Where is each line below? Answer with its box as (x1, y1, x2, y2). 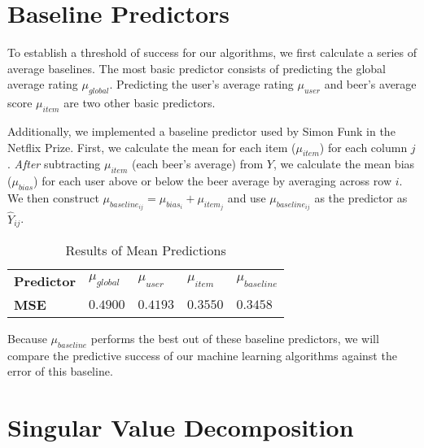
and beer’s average (324, 76, 417, 93)
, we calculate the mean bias (273, 155, 415, 172)
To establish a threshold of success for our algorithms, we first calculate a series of (7, 44, 417, 61)
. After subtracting (7, 155, 101, 172)
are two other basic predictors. (63, 94, 216, 111)
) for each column (319, 138, 408, 155)
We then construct (7, 189, 99, 206)
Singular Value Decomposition (7, 411, 354, 444)
